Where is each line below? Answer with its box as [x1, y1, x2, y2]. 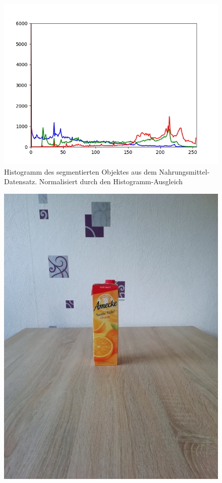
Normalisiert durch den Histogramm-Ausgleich [39, 176, 183, 187]
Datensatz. [4, 176, 37, 187]
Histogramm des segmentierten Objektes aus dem [4, 166, 157, 177]
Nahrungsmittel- [159, 166, 210, 177]
